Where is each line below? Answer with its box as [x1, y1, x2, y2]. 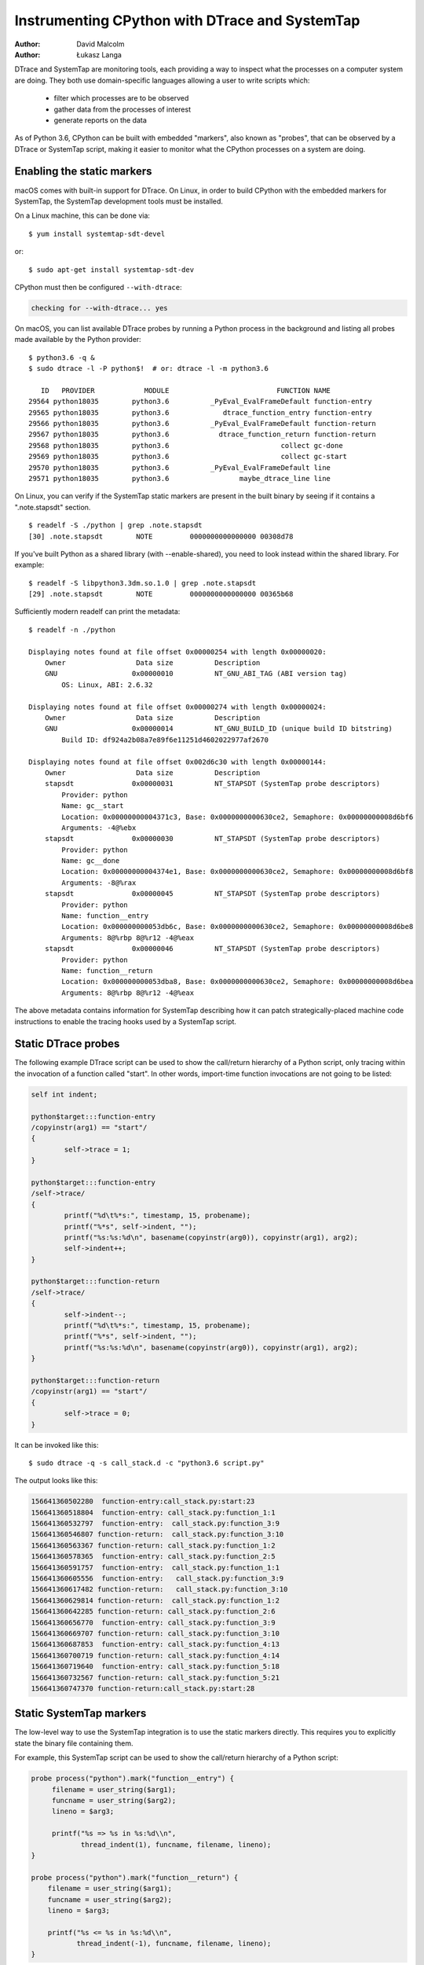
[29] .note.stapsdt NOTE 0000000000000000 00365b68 [28, 589, 294, 599]
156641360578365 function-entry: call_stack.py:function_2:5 [31, 1552, 276, 1561]
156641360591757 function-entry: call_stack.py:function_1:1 [31, 1563, 280, 1572]
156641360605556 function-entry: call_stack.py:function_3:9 [31, 1574, 284, 1583]
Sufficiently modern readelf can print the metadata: [14, 607, 181, 616]
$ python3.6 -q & [28, 353, 95, 362]
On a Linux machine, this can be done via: [14, 211, 151, 220]
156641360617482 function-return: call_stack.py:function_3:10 [31, 1585, 288, 1594]
